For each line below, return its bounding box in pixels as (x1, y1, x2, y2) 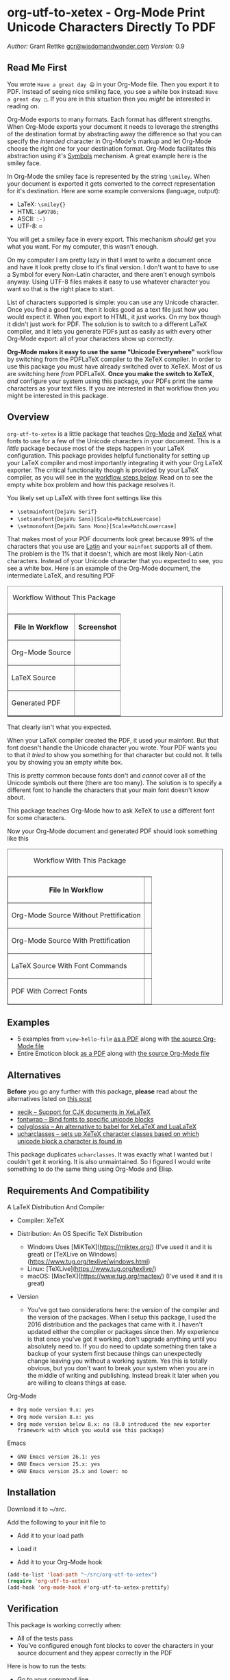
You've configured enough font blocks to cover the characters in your (16, 1642, 214, 1650)
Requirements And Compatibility (7, 1185, 150, 1196)
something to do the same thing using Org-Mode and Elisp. (7, 1165, 174, 1173)
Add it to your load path (16, 1531, 84, 1540)
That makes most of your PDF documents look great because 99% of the (7, 534, 214, 543)
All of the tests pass (16, 1634, 73, 1642)
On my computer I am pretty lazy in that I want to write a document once (7, 256, 212, 264)
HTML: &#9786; (16, 207, 60, 215)
